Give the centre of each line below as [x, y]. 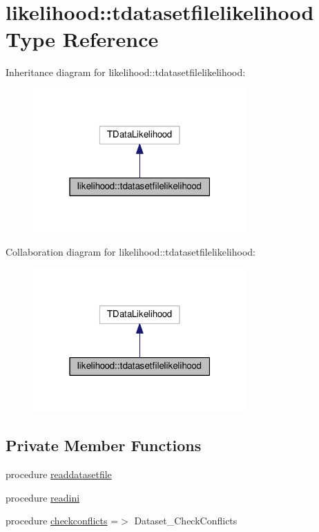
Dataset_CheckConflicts [186, 521]
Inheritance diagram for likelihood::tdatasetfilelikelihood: [126, 72]
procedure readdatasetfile [59, 474]
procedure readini [43, 497]
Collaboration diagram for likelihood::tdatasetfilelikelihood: [130, 252]
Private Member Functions [104, 445]
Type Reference [82, 39]
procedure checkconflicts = [62, 521]
